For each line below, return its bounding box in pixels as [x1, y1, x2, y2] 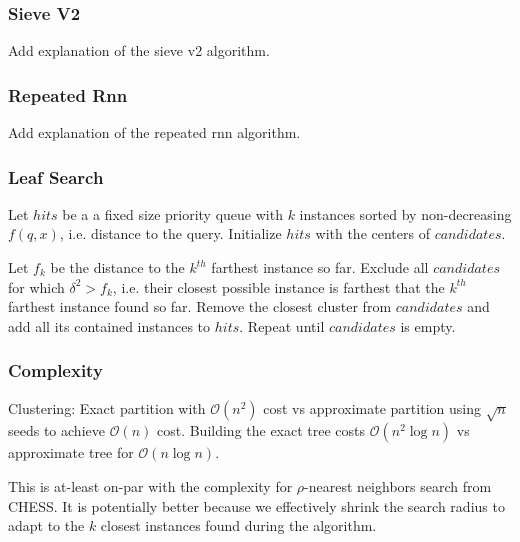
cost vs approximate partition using [263, 397, 481, 418]
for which [8, 276, 65, 297]
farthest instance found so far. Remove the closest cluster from [8, 296, 392, 317]
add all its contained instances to [8, 315, 211, 336]
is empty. [400, 315, 456, 336]
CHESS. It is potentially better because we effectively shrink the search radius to [8, 495, 505, 516]
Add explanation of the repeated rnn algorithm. [8, 122, 301, 143]
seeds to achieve [8, 420, 105, 441]
